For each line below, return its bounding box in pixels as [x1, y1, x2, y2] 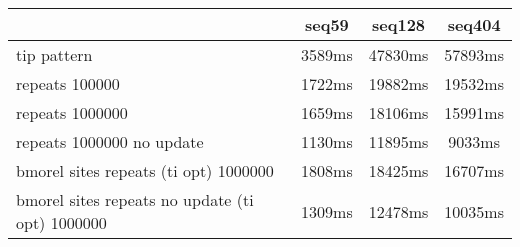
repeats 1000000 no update [16, 130, 204, 153]
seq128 [372, 13, 426, 36]
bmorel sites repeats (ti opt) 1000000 [16, 159, 274, 182]
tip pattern [16, 43, 93, 66]
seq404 [447, 13, 501, 36]
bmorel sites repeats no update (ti [16, 188, 254, 211]
